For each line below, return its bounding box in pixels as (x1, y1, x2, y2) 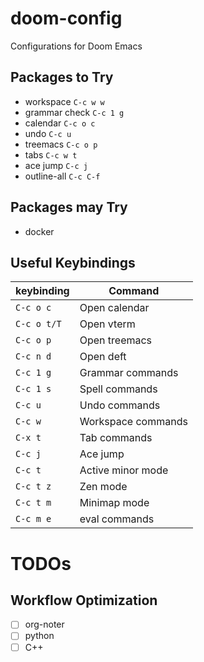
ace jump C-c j (24, 159, 88, 171)
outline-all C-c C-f (24, 170, 101, 182)
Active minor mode (79, 463, 169, 477)
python (24, 630, 55, 642)
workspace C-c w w (24, 95, 105, 107)
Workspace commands (79, 415, 188, 429)
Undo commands (79, 398, 161, 412)
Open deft (79, 350, 127, 364)
